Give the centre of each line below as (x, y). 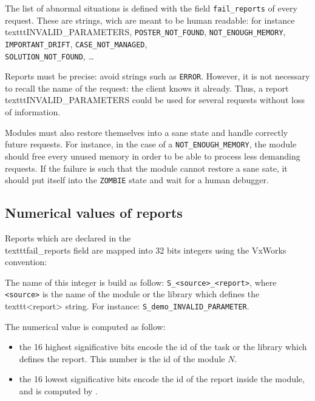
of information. (33, 112)
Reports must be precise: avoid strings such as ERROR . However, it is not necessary (157, 76)
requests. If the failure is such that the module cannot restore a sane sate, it (146, 168)
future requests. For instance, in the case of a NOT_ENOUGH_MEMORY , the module (151, 144)
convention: (26, 262)
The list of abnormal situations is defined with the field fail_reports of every (151, 8)
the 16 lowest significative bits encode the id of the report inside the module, (162, 379)
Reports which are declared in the (68, 238)
